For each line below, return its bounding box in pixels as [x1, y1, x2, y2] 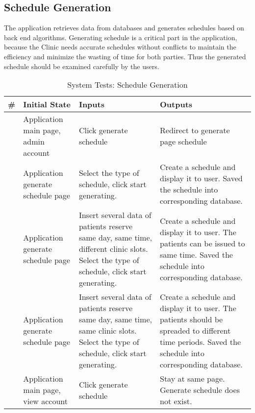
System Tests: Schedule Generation [67, 79, 188, 91]
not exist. [160, 395, 192, 407]
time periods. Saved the [160, 336, 241, 348]
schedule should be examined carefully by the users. [4, 61, 159, 71]
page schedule [160, 136, 207, 147]
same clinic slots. [78, 325, 137, 337]
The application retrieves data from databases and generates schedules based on [4, 23, 244, 33]
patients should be [160, 314, 223, 325]
